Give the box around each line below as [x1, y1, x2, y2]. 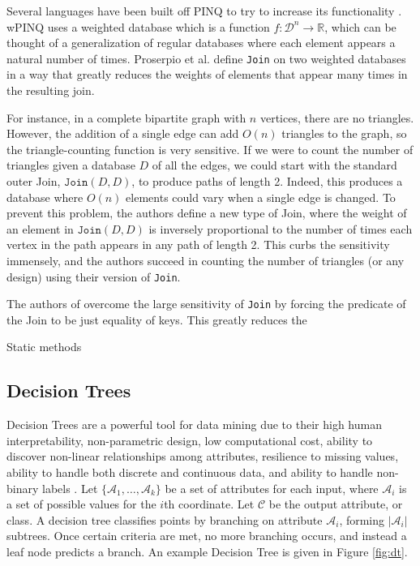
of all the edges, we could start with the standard [152, 157, 397, 174]
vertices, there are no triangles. [259, 109, 414, 126]
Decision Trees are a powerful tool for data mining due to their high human [6, 416, 382, 433]
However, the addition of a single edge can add [6, 125, 239, 142]
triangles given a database [6, 157, 135, 174]
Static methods [6, 338, 82, 355]
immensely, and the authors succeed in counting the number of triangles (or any [6, 251, 405, 268]
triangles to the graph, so [281, 125, 407, 142]
